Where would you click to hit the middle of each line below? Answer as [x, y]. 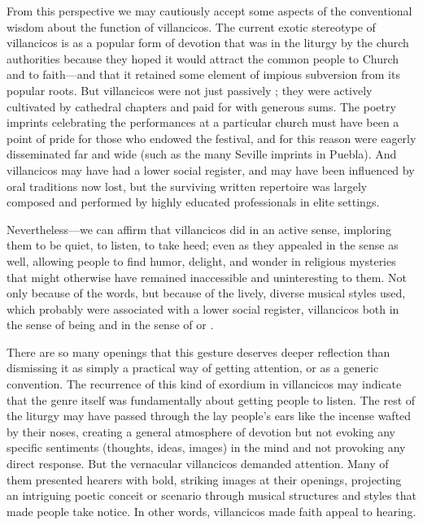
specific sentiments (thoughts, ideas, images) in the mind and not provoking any [206, 447]
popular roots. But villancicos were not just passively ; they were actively [190, 90]
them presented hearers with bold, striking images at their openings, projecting [204, 479]
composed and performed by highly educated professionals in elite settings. [193, 202]
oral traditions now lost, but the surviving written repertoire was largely [187, 186]
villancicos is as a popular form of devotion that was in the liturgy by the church [208, 43]
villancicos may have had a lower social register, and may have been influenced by [211, 169]
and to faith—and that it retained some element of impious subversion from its [203, 74]
